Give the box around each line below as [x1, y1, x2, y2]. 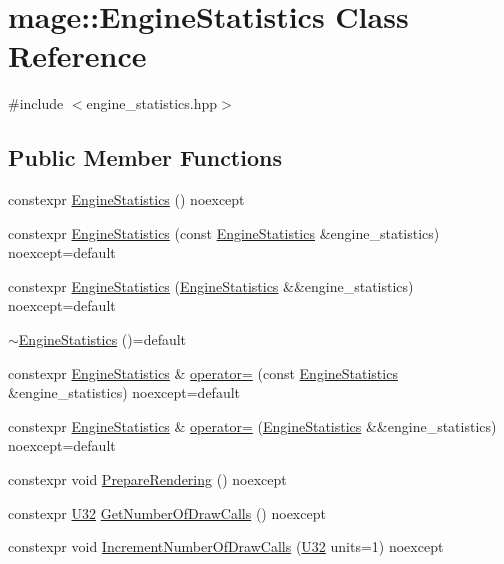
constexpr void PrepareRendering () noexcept [8, 469, 287, 490]
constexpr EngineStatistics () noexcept [8, 189, 245, 210]
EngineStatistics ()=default [18, 329, 187, 350]
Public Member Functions [8, 142, 282, 173]
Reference [8, 35, 147, 76]
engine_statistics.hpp [86, 93, 218, 114]
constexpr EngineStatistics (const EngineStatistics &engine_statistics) [8, 222, 440, 243]
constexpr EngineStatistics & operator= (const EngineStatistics [8, 362, 398, 383]
